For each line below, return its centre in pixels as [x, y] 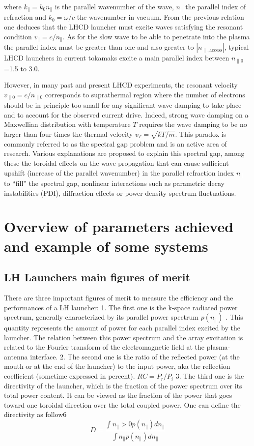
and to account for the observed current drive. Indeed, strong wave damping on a [126, 114]
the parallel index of [216, 6]
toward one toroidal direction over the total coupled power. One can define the [122, 404]
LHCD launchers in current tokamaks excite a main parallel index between [117, 58]
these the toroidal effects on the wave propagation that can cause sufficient [116, 163]
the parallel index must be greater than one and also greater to [99, 47]
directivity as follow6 [35, 414]
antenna [16, 356]
